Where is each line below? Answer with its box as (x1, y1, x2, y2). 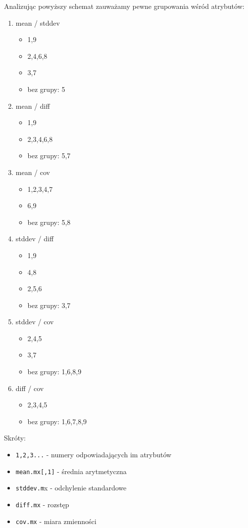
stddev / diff (15, 233, 54, 244)
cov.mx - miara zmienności (15, 516, 97, 526)
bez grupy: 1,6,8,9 (27, 366, 82, 377)
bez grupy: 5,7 (27, 150, 71, 161)
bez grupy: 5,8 (27, 217, 71, 227)
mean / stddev (15, 17, 60, 28)
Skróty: (4, 433, 26, 443)
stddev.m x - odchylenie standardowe (15, 483, 127, 493)
